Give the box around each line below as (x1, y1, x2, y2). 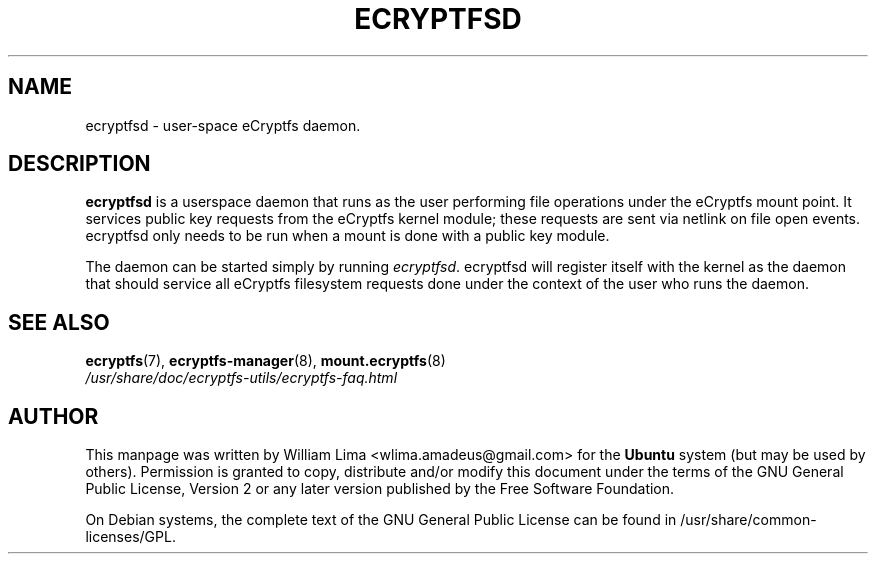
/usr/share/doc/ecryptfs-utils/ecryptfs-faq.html (85, 369, 398, 387)
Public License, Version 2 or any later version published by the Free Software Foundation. (85, 480, 675, 498)
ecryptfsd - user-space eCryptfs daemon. (85, 116, 361, 134)
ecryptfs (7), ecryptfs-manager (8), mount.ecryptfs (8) (85, 352, 446, 370)
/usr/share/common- (680, 511, 817, 529)
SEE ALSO (8, 309, 110, 335)
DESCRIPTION (8, 151, 151, 177)
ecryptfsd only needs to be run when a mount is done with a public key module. (85, 227, 610, 245)
